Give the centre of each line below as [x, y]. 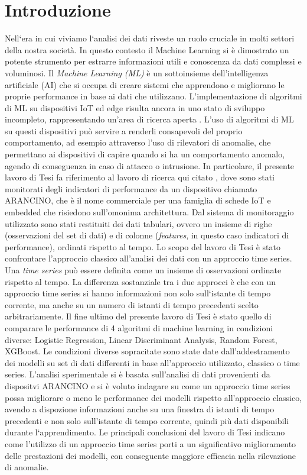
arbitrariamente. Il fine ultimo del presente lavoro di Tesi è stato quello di [138, 316]
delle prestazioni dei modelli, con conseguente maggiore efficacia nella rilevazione [150, 455]
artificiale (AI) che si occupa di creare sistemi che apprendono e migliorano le [145, 84]
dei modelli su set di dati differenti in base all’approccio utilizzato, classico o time [152, 362]
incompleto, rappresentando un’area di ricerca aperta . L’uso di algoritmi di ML [149, 119]
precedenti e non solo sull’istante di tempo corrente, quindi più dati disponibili [147, 420]
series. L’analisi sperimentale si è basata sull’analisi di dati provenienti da [138, 374]
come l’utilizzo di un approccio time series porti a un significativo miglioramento [151, 443]
